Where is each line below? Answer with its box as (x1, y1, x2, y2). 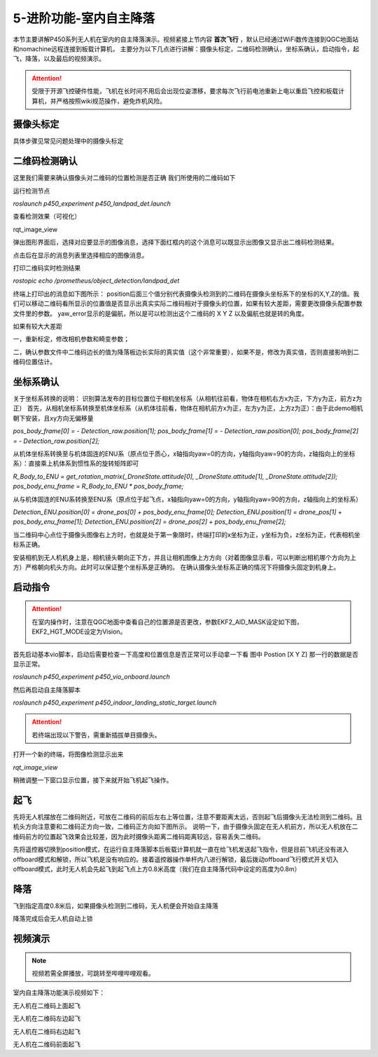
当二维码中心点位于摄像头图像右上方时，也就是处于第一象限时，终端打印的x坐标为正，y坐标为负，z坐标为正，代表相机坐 (13, 530, 360, 539)
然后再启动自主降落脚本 (13, 686, 80, 694)
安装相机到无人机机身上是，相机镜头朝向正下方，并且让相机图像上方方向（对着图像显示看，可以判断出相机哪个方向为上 (13, 553, 356, 561)
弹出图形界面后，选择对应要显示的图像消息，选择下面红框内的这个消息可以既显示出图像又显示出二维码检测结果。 (13, 238, 338, 247)
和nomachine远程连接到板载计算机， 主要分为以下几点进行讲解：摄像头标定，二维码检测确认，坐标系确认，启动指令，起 (13, 44, 360, 53)
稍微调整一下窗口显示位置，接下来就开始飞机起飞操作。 (13, 776, 173, 784)
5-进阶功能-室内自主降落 (13, 11, 155, 26)
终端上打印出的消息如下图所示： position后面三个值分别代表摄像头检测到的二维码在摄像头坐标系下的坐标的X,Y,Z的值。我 (13, 289, 360, 298)
